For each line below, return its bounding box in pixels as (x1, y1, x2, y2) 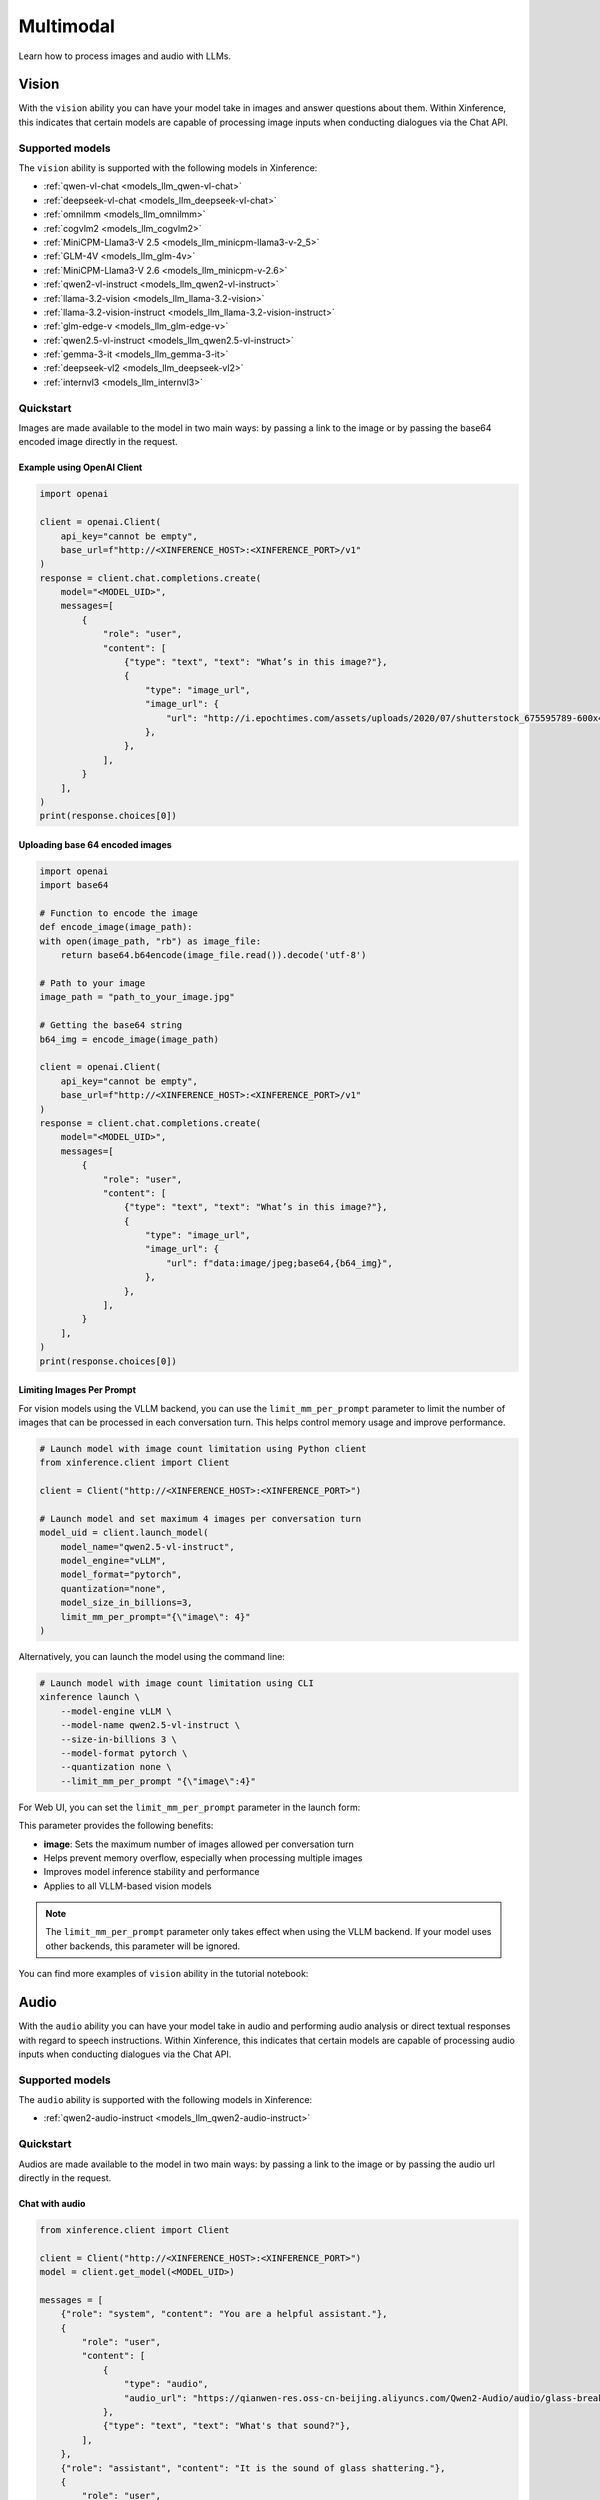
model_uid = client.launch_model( (39, 1527, 209, 1539)
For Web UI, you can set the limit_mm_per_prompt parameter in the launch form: (18, 1801, 361, 1813)
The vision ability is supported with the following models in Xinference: (18, 161, 318, 174)
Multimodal (18, 15, 115, 37)
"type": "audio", (123, 2378, 209, 2390)
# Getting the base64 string (39, 1020, 183, 1031)
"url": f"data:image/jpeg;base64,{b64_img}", (165, 1257, 394, 1269)
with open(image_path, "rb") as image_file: (39, 935, 262, 947)
